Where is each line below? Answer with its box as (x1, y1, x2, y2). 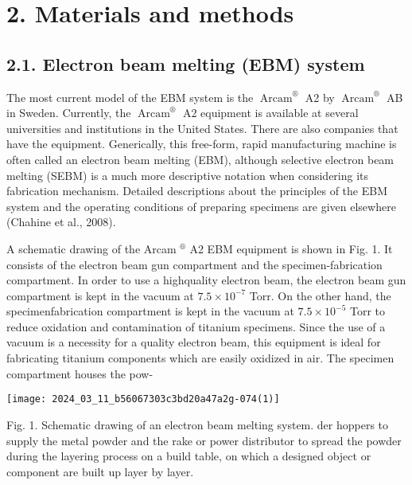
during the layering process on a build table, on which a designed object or (6, 448, 371, 464)
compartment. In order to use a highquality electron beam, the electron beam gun (6, 272, 406, 288)
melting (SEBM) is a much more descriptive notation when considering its (6, 166, 369, 183)
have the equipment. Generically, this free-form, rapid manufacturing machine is (6, 135, 397, 152)
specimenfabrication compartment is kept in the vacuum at (6, 303, 294, 319)
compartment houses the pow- (6, 365, 154, 381)
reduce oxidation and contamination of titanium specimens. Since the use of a (6, 318, 386, 334)
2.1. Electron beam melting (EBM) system (6, 51, 365, 76)
